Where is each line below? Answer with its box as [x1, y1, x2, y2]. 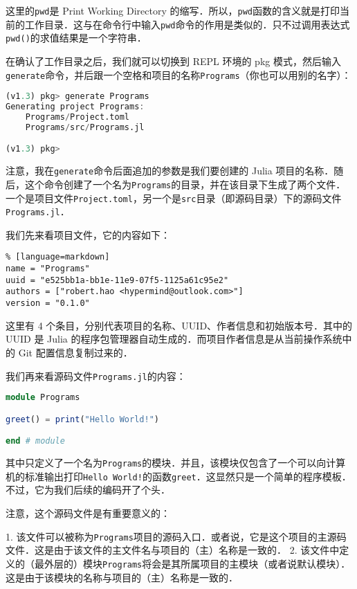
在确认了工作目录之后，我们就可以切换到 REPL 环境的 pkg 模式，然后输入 [6, 53, 341, 68]
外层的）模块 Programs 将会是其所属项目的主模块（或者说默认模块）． [44, 556, 351, 570]
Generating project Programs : [6, 102, 145, 112]
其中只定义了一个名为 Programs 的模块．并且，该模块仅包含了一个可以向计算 [6, 455, 346, 470]
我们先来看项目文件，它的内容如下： [6, 227, 170, 242]
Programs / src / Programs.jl [25, 122, 145, 132]
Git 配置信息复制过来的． [18, 345, 133, 359]
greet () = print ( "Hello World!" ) [6, 414, 159, 424]
